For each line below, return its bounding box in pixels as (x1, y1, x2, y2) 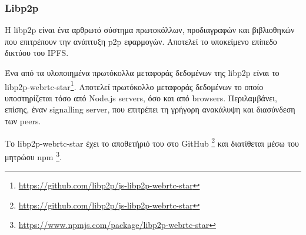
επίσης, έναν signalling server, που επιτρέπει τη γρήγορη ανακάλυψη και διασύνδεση (5, 103, 295, 115)
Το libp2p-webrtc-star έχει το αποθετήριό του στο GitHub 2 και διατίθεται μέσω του (5, 135, 299, 149)
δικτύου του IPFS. (5, 47, 69, 59)
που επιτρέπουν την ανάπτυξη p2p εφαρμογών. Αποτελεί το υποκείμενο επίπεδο (5, 35, 277, 47)
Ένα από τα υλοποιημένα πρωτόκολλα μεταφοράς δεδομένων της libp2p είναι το (5, 67, 280, 78)
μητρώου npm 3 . (5, 148, 62, 163)
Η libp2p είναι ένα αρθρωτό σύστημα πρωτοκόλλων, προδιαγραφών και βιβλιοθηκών (5, 24, 295, 36)
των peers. (5, 115, 41, 127)
